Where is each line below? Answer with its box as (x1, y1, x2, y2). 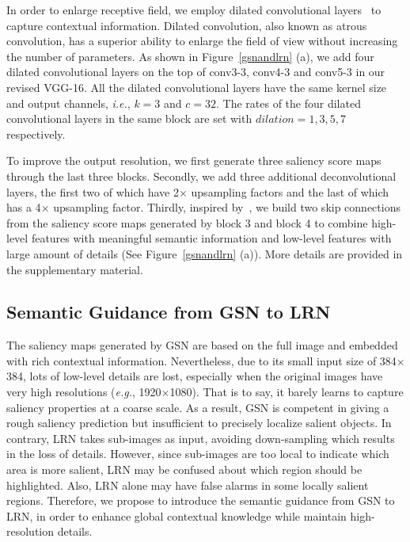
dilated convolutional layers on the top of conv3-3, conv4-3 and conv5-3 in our (6, 63, 385, 80)
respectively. (6, 125, 66, 142)
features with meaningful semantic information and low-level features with (31, 230, 392, 246)
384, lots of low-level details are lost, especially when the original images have (6, 368, 383, 384)
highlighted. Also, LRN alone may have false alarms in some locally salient (6, 476, 369, 493)
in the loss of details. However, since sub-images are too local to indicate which (6, 445, 389, 462)
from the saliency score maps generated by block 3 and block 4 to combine (6, 214, 368, 231)
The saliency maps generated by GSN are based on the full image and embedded (6, 337, 398, 353)
